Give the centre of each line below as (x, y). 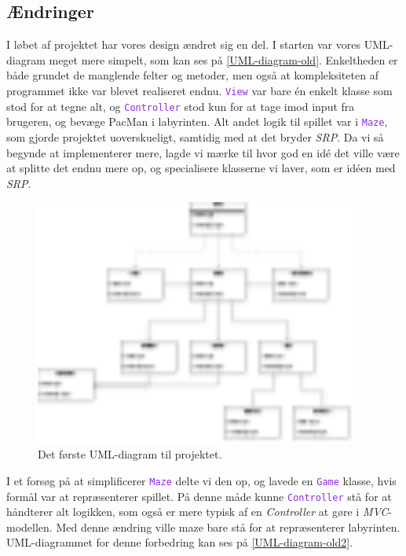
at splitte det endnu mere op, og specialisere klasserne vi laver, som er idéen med (201, 168)
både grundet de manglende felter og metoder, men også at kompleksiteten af (192, 75)
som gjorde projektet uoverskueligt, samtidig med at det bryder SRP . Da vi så (195, 136)
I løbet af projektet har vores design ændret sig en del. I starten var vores (183, 44)
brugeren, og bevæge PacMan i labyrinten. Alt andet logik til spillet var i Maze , (197, 122)
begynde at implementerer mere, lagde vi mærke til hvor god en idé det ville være (203, 152)
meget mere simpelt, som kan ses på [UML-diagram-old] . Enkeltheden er (223, 59)
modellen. (29, 527)
